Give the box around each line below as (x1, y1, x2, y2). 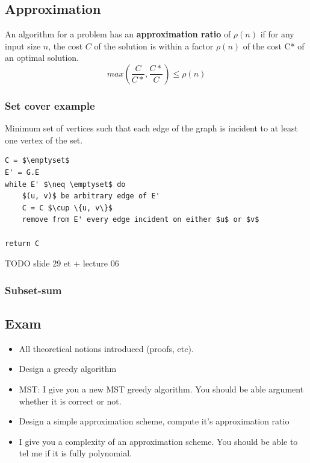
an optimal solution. (5, 51, 79, 64)
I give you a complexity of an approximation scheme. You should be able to (19, 435, 298, 447)
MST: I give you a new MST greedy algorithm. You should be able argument (19, 382, 304, 395)
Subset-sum (5, 282, 62, 297)
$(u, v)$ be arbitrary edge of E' (22, 192, 160, 201)
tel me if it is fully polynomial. (19, 447, 132, 459)
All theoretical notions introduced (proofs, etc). (19, 342, 194, 354)
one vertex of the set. (5, 133, 83, 146)
